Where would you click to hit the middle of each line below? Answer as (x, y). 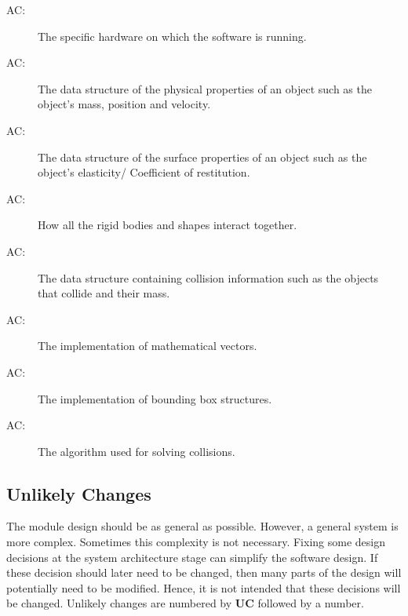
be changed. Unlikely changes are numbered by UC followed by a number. (185, 603)
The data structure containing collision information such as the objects (208, 277)
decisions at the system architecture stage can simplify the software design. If (192, 557)
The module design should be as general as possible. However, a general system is (202, 526)
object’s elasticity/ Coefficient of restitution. (144, 172)
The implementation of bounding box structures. (155, 398)
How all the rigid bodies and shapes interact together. (168, 225)
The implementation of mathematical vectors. (148, 346)
